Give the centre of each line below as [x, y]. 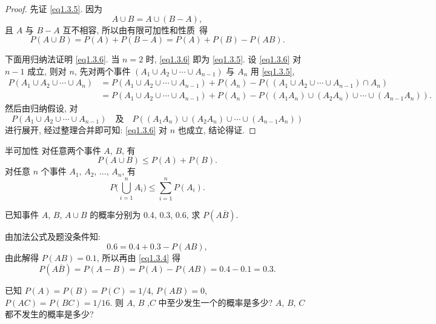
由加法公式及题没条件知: [53, 236]
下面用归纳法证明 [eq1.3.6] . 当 [62, 59]
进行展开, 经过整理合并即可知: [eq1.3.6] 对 [86, 130]
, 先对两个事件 [102, 71]
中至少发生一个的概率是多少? [216, 302]
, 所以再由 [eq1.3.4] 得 [138, 257]
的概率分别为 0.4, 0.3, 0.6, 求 [145, 214]
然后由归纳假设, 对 [41, 108]
